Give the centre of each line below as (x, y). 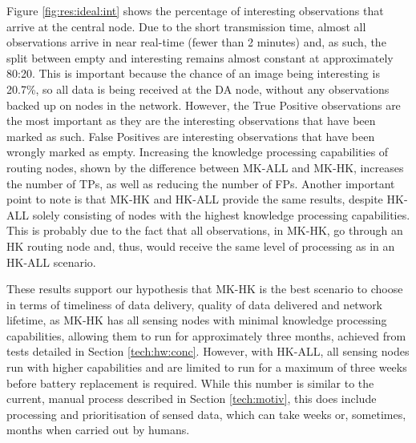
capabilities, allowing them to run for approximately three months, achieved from (206, 335)
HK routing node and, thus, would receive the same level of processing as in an (201, 246)
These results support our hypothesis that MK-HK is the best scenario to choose (205, 289)
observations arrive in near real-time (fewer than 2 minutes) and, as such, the (196, 42)
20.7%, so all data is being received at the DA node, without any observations (198, 89)
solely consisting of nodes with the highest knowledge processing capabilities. (221, 214)
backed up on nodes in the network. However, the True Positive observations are (204, 105)
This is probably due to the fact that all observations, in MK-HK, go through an (205, 230)
